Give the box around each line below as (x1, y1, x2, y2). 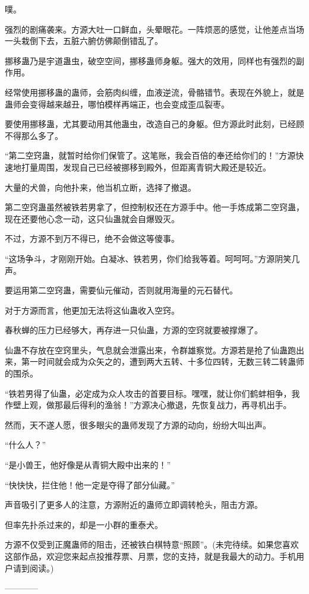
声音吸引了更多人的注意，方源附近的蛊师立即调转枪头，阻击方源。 (5, 498, 263, 511)
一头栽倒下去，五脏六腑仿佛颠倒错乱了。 (5, 34, 163, 47)
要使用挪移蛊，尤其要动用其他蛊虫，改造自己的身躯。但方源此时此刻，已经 (5, 118, 296, 130)
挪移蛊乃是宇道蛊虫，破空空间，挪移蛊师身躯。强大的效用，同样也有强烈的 (5, 54, 296, 67)
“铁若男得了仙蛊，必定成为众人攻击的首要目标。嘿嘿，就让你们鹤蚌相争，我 (5, 387, 300, 399)
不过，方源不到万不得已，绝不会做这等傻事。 (5, 232, 179, 245)
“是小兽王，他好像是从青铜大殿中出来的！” (5, 459, 171, 471)
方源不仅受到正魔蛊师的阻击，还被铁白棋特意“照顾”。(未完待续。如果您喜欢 (5, 538, 299, 551)
